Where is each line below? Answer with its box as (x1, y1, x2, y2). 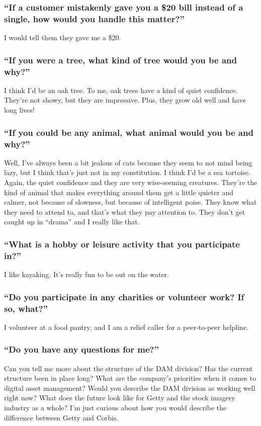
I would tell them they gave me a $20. (4, 32, 121, 43)
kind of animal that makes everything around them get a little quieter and (4, 187, 233, 197)
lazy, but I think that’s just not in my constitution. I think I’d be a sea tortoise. (4, 167, 251, 178)
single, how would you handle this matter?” (4, 12, 185, 25)
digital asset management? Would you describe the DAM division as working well (4, 382, 255, 393)
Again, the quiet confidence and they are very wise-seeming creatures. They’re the (4, 177, 257, 187)
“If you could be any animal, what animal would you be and (4, 126, 253, 138)
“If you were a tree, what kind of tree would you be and (4, 53, 237, 66)
